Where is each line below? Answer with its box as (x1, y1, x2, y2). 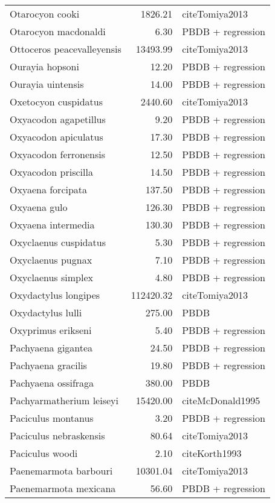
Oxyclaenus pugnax (10, 253, 92, 267)
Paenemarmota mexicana (10, 481, 116, 495)
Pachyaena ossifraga (10, 376, 94, 390)
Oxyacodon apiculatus (10, 130, 103, 144)
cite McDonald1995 (182, 393, 260, 407)
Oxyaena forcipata (10, 182, 88, 196)
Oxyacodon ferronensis (10, 147, 106, 161)
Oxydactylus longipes (10, 288, 100, 302)
